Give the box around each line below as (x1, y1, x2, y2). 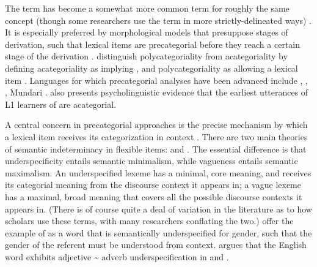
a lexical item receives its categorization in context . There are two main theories (5, 130, 308, 143)
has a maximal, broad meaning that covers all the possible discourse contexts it (5, 190, 302, 203)
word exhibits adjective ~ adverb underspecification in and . (5, 250, 229, 263)
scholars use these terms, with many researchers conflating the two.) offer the (5, 214, 294, 227)
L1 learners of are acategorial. (5, 97, 117, 110)
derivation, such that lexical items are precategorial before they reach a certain (5, 37, 301, 50)
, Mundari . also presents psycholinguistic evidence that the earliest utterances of (5, 86, 308, 99)
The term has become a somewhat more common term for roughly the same (5, 2, 290, 14)
